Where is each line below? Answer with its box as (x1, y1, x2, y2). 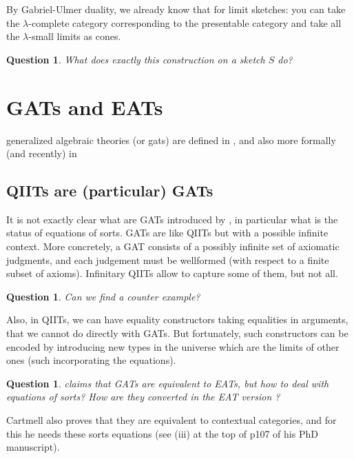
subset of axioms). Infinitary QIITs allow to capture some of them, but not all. (6, 266, 338, 280)
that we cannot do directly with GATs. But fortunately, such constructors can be (6, 326, 348, 340)
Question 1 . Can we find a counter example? (6, 289, 200, 303)
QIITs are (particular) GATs (6, 180, 214, 201)
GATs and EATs (6, 92, 163, 121)
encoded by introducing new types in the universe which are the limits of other (6, 339, 340, 354)
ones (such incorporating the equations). (6, 353, 176, 367)
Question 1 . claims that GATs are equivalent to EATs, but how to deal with (6, 376, 329, 390)
